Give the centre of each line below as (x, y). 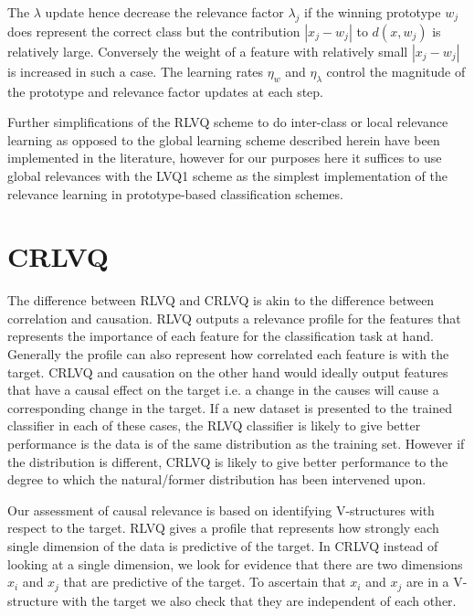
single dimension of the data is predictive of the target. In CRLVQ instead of (223, 546)
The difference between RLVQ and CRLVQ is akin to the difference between (221, 300)
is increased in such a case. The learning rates (136, 71)
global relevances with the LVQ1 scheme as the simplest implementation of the (227, 175)
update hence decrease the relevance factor (164, 12)
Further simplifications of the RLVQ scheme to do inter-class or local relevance (228, 122)
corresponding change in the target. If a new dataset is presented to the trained (230, 407)
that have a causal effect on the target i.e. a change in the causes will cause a (223, 390)
